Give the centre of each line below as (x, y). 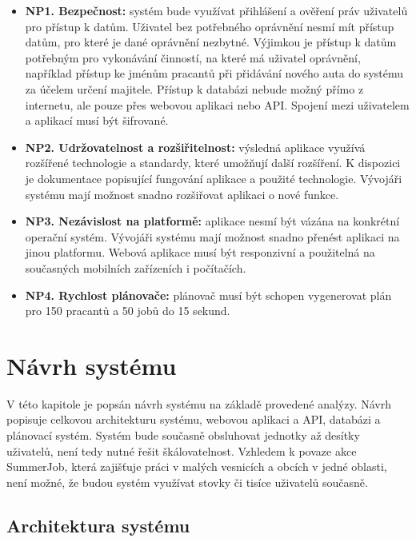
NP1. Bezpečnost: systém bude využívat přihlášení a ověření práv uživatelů (216, 10)
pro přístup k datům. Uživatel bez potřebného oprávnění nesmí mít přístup (210, 26)
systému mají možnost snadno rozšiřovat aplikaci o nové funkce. (182, 194)
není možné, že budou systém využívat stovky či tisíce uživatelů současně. (187, 482)
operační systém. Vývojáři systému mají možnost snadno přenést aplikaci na (212, 236)
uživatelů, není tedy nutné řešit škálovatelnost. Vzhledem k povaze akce (182, 450)
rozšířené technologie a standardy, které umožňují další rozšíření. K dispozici (213, 163)
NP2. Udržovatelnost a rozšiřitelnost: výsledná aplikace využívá (195, 147)
